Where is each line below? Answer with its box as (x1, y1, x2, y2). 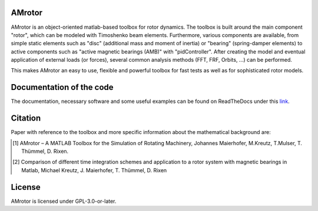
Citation (11, 113, 41, 123)
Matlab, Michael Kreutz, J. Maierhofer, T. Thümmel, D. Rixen (21, 166, 167, 173)
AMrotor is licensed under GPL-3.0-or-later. (11, 197, 117, 205)
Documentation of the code (11, 82, 114, 92)
